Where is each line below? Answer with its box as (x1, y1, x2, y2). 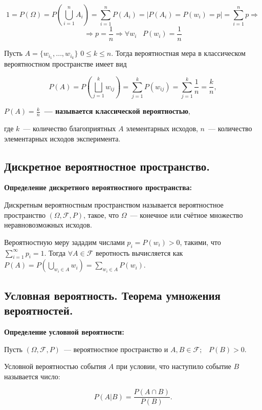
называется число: (4, 371, 60, 381)
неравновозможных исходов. (4, 219, 92, 230)
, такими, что (180, 236, 221, 247)
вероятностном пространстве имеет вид (4, 58, 127, 69)
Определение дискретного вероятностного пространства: (4, 182, 192, 193)
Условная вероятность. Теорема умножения (4, 287, 221, 303)
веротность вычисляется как (95, 247, 183, 258)
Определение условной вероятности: (4, 326, 124, 337)
